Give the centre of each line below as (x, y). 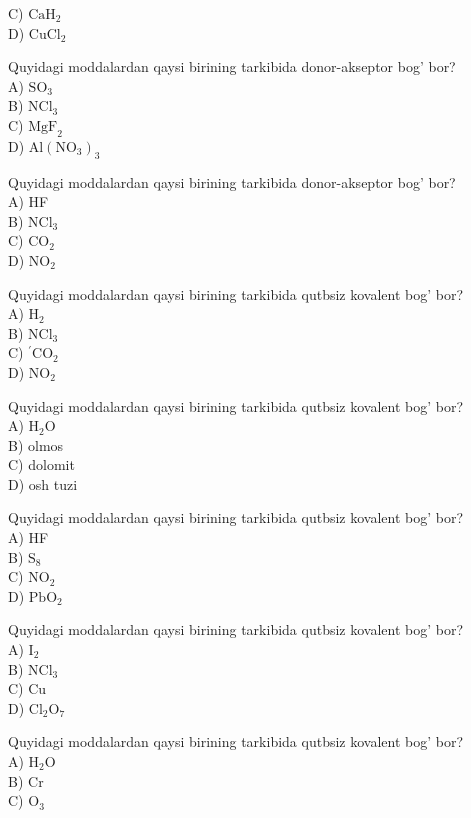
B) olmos (36, 444)
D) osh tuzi (43, 483)
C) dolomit (41, 464)
